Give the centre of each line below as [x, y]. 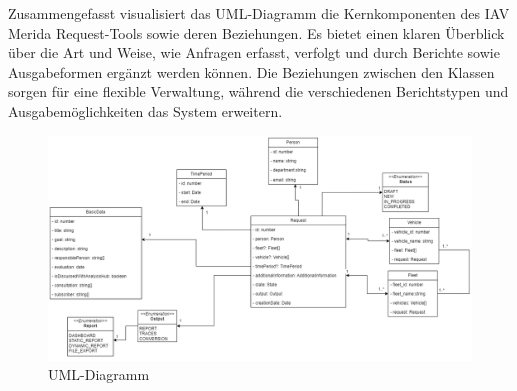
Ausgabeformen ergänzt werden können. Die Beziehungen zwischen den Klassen [251, 71]
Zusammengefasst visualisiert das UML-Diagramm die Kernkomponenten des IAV [259, 13]
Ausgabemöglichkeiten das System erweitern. [145, 110]
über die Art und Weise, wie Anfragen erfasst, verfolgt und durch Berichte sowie [254, 52]
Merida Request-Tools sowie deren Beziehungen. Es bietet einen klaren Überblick [256, 32]
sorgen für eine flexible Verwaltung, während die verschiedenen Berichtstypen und [258, 91]
